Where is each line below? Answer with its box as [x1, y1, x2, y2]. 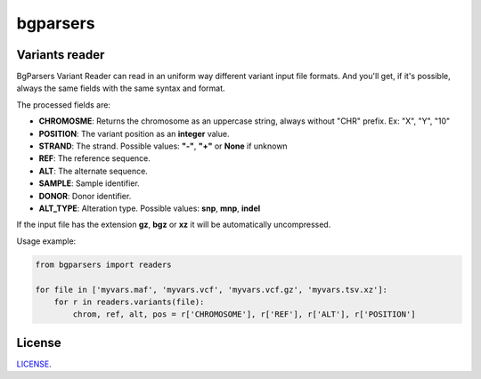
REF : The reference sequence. [38, 153, 151, 164]
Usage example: [16, 236, 77, 246]
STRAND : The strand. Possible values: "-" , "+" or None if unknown [38, 141, 289, 151]
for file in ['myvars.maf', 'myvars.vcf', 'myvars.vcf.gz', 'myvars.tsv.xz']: [35, 285, 387, 294]
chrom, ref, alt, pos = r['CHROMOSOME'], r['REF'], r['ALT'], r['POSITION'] [72, 310, 416, 319]
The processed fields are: [16, 99, 111, 110]
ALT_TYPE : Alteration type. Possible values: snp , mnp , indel [38, 203, 261, 214]
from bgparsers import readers [35, 259, 173, 270]
